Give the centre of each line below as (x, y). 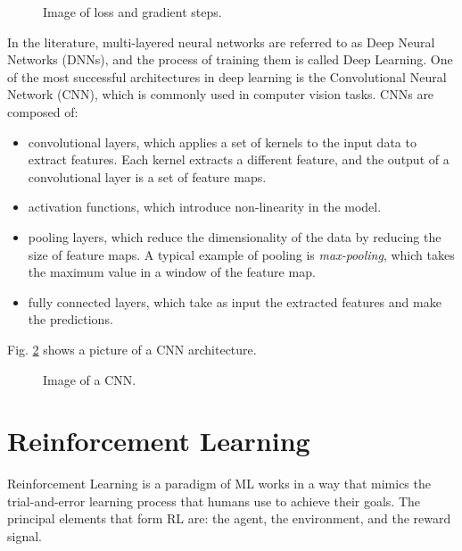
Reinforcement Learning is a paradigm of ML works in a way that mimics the (219, 484)
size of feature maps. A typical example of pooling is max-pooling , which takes (241, 254)
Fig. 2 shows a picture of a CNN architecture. (132, 349)
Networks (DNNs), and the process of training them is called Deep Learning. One (230, 59)
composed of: (43, 111)
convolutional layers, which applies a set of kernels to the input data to (222, 142)
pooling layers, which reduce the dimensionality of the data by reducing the (235, 236)
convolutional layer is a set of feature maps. (147, 176)
